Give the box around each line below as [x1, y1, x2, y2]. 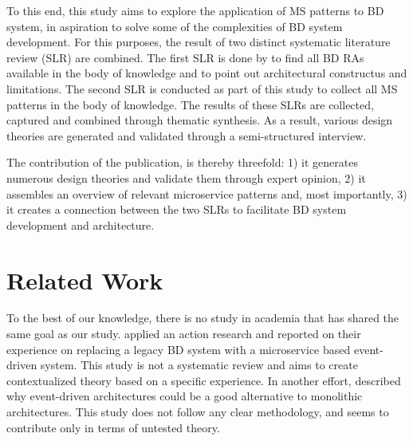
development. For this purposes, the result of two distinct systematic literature [6, 33, 391, 50]
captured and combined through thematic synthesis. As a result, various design [6, 112, 393, 128]
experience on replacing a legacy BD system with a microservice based [6, 341, 351, 357]
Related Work [6, 263, 163, 296]
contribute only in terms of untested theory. [6, 419, 220, 435]
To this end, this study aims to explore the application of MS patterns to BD [6, 2, 384, 18]
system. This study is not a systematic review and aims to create [40, 356, 358, 373]
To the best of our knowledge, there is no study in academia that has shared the [6, 309, 399, 326]
